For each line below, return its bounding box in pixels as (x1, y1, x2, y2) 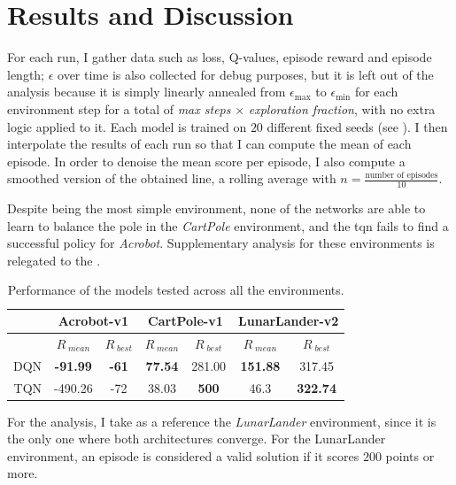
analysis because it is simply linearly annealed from (7, 82, 286, 101)
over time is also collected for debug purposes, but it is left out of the (58, 65, 434, 83)
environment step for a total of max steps (7, 99, 231, 118)
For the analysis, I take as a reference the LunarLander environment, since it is (7, 412, 437, 430)
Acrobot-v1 (58, 312, 128, 330)
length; (7, 65, 45, 83)
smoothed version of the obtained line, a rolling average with (7, 169, 336, 188)
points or (385, 446, 435, 465)
